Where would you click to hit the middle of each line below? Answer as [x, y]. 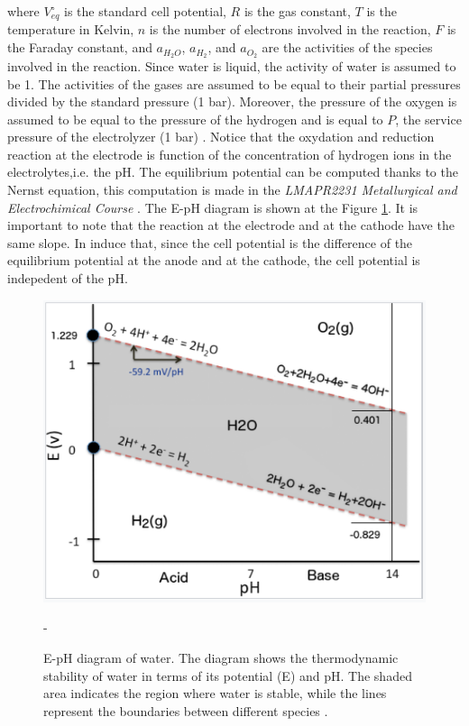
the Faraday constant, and [80, 47]
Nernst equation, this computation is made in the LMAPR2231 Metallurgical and [232, 190]
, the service [428, 119]
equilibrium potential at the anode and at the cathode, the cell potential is [214, 260]
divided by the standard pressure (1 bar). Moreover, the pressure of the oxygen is [232, 101]
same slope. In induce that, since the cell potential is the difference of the [210, 242]
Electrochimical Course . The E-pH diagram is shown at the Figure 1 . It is [213, 207]
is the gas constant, [297, 11]
